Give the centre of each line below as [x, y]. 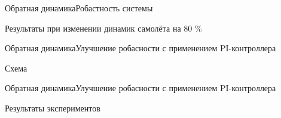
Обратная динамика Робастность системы [79, 8]
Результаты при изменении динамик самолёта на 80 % [103, 28]
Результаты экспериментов [53, 108]
